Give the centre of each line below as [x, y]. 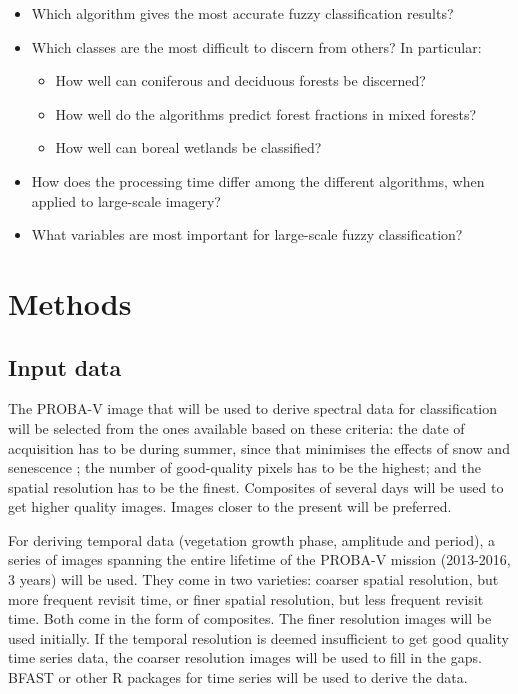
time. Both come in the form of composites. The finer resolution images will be [250, 618]
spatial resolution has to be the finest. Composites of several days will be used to [256, 486]
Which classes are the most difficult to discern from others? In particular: [256, 46]
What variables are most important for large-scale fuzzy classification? [247, 234]
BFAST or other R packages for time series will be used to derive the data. [238, 677]
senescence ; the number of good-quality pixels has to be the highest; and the [244, 467]
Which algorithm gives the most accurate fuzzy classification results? [242, 13]
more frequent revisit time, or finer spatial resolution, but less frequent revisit [246, 598]
